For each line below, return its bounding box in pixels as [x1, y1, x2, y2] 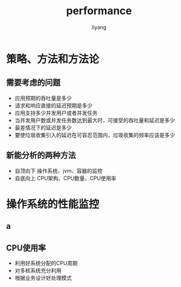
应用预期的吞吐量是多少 [14, 94, 72, 102]
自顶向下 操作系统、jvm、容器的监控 [14, 167, 103, 174]
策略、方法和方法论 [6, 52, 100, 66]
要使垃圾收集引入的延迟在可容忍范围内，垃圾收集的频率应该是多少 [14, 131, 175, 138]
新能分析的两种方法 [6, 151, 76, 161]
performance [66, 4, 132, 18]
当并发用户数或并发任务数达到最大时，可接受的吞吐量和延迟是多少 [14, 116, 175, 123]
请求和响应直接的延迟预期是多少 [14, 102, 93, 109]
